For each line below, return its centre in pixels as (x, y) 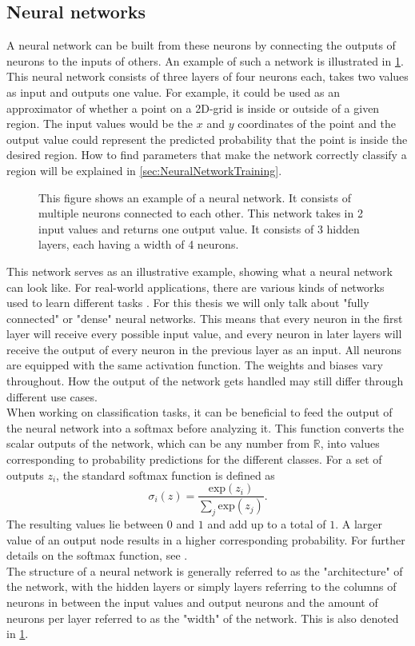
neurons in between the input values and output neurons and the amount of (192, 602)
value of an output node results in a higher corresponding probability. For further (206, 539)
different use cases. (52, 396)
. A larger (359, 523)
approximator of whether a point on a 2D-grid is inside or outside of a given (193, 108)
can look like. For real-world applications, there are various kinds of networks (196, 287)
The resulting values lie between (85, 523)
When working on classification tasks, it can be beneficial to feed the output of (200, 412)
